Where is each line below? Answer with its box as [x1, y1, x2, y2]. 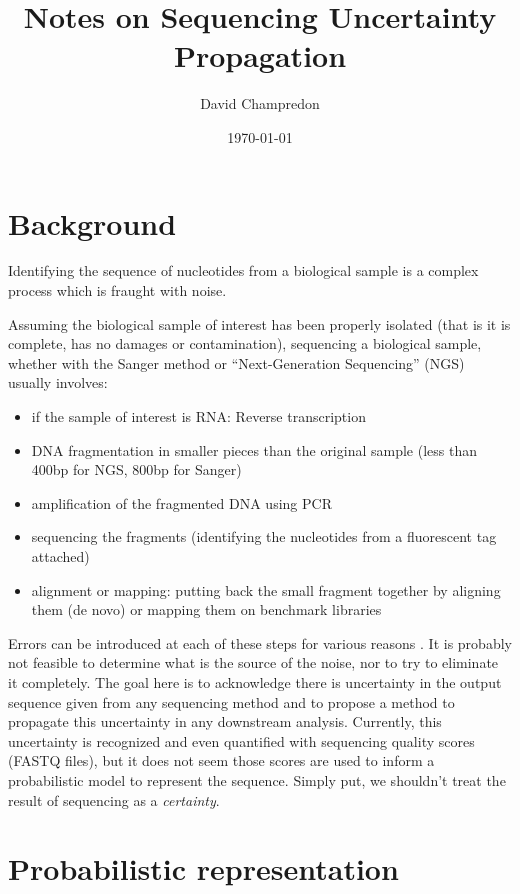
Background [8, 202, 177, 243]
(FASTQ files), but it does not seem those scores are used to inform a [8, 750, 435, 771]
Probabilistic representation [8, 848, 399, 889]
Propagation [173, 35, 347, 76]
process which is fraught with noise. [8, 280, 227, 301]
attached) [31, 545, 90, 566]
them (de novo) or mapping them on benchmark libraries [31, 599, 382, 620]
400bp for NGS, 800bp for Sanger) [31, 459, 242, 480]
